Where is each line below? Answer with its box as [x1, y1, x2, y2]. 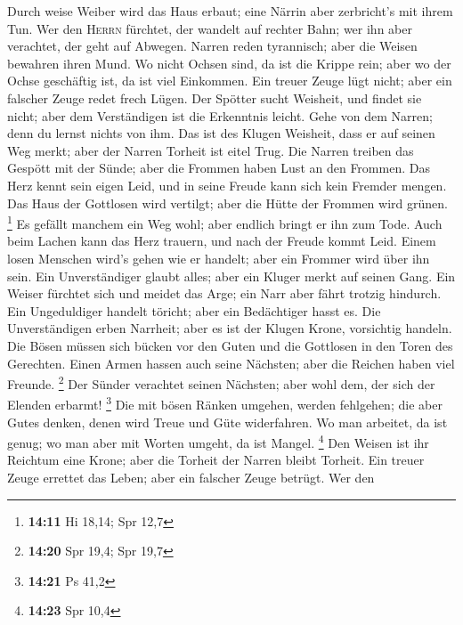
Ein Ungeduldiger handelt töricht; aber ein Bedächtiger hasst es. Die [7, 301, 381, 320]
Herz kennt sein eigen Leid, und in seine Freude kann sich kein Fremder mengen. [7, 175, 447, 194]
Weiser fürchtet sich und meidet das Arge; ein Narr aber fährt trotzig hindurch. [7, 284, 442, 303]
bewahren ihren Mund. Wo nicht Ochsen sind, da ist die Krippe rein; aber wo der [7, 53, 451, 72]
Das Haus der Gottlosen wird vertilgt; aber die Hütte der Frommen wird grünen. [7, 193, 448, 212]
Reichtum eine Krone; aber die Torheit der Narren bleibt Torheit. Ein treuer [7, 450, 425, 469]
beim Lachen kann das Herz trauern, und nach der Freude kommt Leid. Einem [7, 231, 436, 250]
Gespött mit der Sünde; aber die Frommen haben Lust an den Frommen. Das [7, 158, 430, 177]
